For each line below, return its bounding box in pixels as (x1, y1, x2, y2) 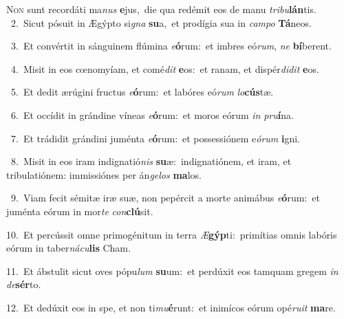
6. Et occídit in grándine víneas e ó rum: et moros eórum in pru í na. (10, 107, 294, 122)
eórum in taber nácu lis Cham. (6, 241, 131, 255)
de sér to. (6, 277, 41, 291)
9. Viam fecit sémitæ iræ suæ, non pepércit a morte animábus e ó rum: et (10, 190, 320, 205)
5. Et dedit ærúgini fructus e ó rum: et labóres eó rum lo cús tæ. (10, 85, 274, 99)
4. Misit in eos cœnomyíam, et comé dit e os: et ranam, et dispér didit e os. (10, 61, 319, 76)
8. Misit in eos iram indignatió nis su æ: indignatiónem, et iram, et (10, 154, 292, 168)
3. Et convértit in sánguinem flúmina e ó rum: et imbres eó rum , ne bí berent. (10, 38, 332, 53)
